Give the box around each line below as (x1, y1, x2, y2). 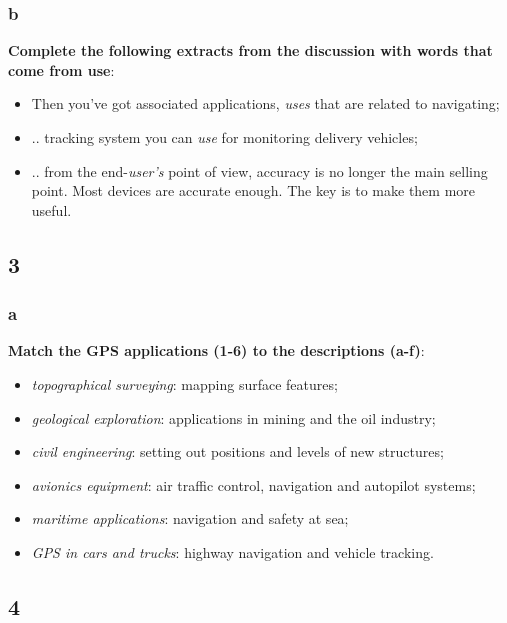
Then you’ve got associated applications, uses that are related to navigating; (31, 93, 500, 114)
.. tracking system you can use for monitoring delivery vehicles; (31, 127, 418, 147)
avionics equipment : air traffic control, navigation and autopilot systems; (31, 474, 476, 495)
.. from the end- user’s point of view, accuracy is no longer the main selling (31, 160, 488, 181)
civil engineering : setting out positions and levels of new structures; (31, 441, 444, 462)
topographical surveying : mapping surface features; (31, 373, 338, 394)
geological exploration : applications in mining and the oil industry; (31, 407, 436, 428)
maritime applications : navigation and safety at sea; (31, 508, 349, 529)
